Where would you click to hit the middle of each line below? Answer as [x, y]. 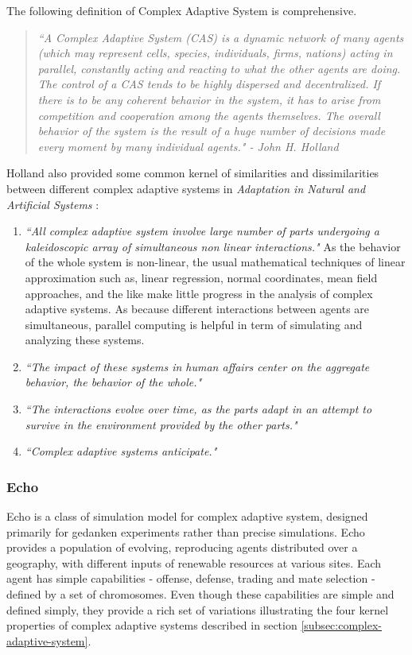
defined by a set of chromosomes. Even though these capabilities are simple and [200, 594]
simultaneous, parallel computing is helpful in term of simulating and [194, 324]
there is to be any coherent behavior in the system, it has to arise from [209, 99]
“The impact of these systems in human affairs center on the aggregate [197, 366]
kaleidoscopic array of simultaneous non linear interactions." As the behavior [213, 246]
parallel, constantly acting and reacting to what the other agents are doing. [219, 68]
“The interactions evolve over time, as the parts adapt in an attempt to [198, 409]
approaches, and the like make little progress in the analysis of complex [199, 293]
